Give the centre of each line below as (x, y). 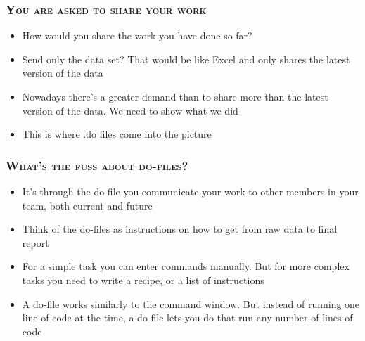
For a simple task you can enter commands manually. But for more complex (186, 266)
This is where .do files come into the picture (117, 134)
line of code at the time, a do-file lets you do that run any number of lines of (187, 317)
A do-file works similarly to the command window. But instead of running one (191, 303)
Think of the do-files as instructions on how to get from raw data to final (180, 229)
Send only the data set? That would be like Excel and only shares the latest (186, 59)
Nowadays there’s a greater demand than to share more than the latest (175, 96)
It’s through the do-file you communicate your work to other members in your (190, 191)
